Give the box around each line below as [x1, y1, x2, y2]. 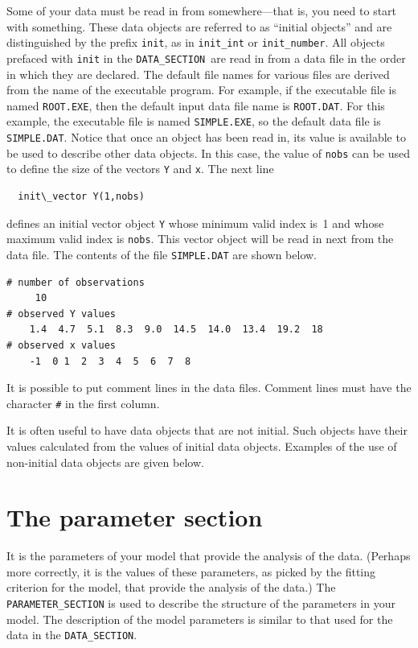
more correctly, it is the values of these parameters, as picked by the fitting [6, 563, 376, 580]
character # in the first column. [6, 394, 160, 411]
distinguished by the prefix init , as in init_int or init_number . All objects [6, 34, 385, 51]
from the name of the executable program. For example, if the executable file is [6, 81, 396, 98]
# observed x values [6, 339, 117, 351]
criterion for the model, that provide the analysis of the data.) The [6, 579, 336, 596]
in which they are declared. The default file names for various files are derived [6, 65, 390, 82]
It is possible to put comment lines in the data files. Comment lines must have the [6, 379, 412, 396]
